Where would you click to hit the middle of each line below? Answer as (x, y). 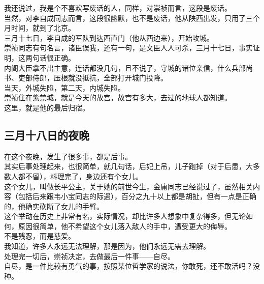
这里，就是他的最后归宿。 (47, 107)
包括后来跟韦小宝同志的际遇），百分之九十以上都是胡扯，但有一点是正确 (137, 196)
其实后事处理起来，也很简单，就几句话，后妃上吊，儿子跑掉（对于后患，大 (128, 166)
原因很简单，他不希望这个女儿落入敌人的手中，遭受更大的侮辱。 (125, 226)
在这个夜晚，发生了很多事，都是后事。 (68, 156)
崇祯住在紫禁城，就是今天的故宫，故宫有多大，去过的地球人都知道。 (118, 97)
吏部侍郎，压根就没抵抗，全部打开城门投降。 (93, 78)
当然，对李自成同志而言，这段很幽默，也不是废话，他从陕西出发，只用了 (125, 18)
